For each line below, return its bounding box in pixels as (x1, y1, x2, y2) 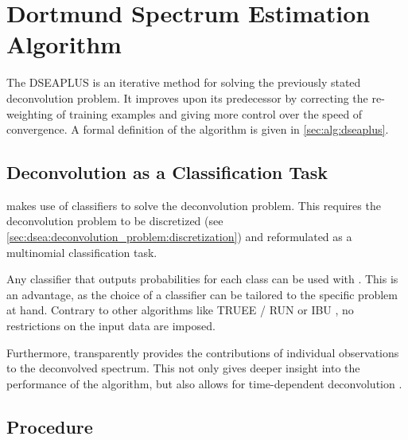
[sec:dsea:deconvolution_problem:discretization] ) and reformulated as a (6, 228, 352, 245)
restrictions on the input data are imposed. (6, 317, 216, 334)
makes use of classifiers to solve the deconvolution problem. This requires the (6, 197, 381, 213)
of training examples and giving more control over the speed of (56, 105, 363, 122)
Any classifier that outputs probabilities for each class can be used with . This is (6, 271, 398, 287)
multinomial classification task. (6, 243, 157, 260)
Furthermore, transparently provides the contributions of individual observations (6, 344, 399, 360)
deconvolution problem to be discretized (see (6, 212, 223, 229)
